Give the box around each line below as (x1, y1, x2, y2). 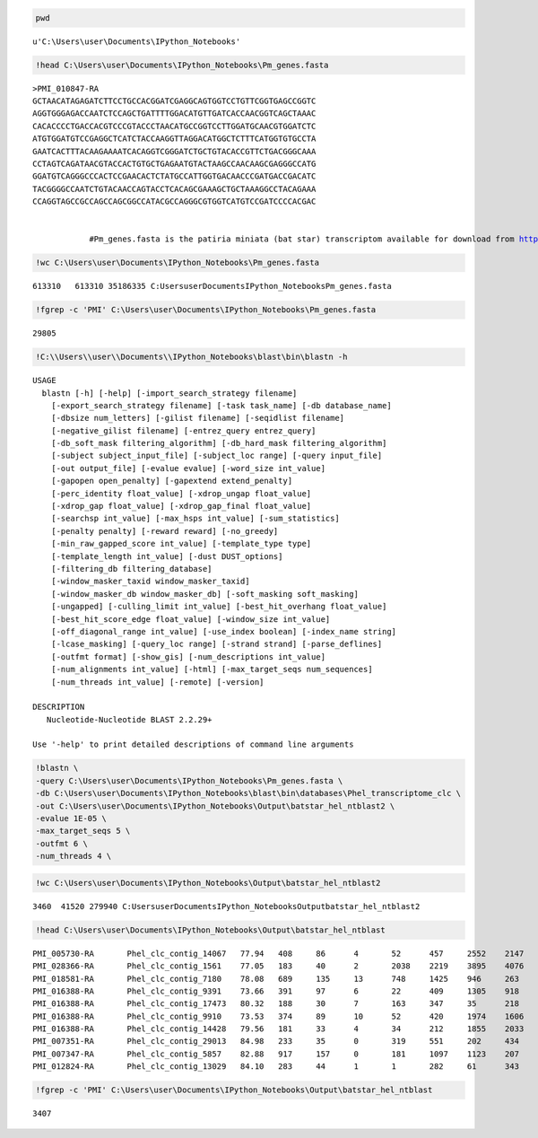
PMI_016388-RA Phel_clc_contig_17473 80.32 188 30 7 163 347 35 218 (32, 999, 520, 1009)
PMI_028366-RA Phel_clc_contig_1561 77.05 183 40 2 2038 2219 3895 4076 (32, 961, 525, 971)
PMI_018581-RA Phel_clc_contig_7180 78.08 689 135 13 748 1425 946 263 (32, 974, 520, 984)
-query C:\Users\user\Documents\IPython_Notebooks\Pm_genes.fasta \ (35, 775, 343, 785)
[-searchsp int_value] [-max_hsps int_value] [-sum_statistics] (50, 513, 340, 524)
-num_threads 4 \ (35, 851, 112, 862)
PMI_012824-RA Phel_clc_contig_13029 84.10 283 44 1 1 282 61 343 (32, 1062, 520, 1072)
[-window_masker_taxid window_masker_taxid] (50, 576, 250, 587)
